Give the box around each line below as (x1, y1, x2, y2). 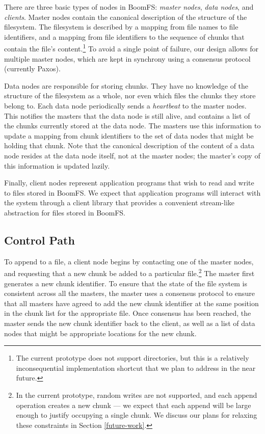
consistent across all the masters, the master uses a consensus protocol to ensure (4, 288, 255, 299)
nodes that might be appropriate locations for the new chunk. (4, 328, 197, 338)
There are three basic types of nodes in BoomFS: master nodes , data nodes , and (4, 2, 254, 12)
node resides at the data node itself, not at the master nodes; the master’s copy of (4, 150, 260, 160)
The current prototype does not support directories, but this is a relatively (16, 352, 249, 363)
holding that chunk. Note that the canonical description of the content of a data (4, 140, 254, 151)
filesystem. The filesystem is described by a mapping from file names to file (4, 21, 238, 32)
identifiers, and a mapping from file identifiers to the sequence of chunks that (4, 31, 245, 42)
